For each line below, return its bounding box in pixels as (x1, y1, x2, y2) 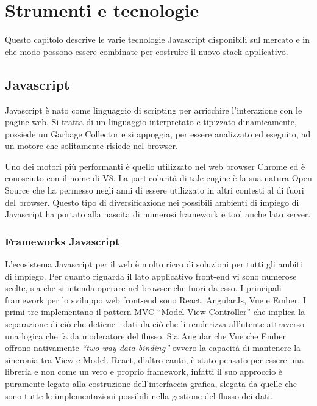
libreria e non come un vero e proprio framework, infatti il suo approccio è (5, 365, 283, 378)
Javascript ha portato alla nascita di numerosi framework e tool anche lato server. (5, 208, 311, 220)
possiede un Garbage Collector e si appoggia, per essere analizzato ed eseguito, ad (5, 127, 311, 140)
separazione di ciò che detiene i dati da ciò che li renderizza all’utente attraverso (5, 317, 305, 330)
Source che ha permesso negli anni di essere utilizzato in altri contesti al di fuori (5, 184, 304, 197)
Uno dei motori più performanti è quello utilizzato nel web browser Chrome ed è (5, 159, 305, 172)
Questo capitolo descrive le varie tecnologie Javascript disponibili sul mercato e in (5, 33, 310, 46)
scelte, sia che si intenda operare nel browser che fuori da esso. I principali (5, 281, 282, 294)
